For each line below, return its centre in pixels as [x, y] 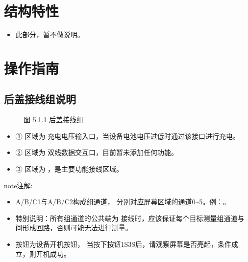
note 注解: [18, 185]
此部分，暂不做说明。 [50, 34]
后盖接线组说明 [40, 99]
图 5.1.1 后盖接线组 [54, 120]
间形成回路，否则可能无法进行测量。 [74, 228]
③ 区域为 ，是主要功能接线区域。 [69, 169]
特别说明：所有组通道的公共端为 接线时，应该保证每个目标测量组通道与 [130, 218]
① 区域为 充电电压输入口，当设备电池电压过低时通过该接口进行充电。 [128, 136]
